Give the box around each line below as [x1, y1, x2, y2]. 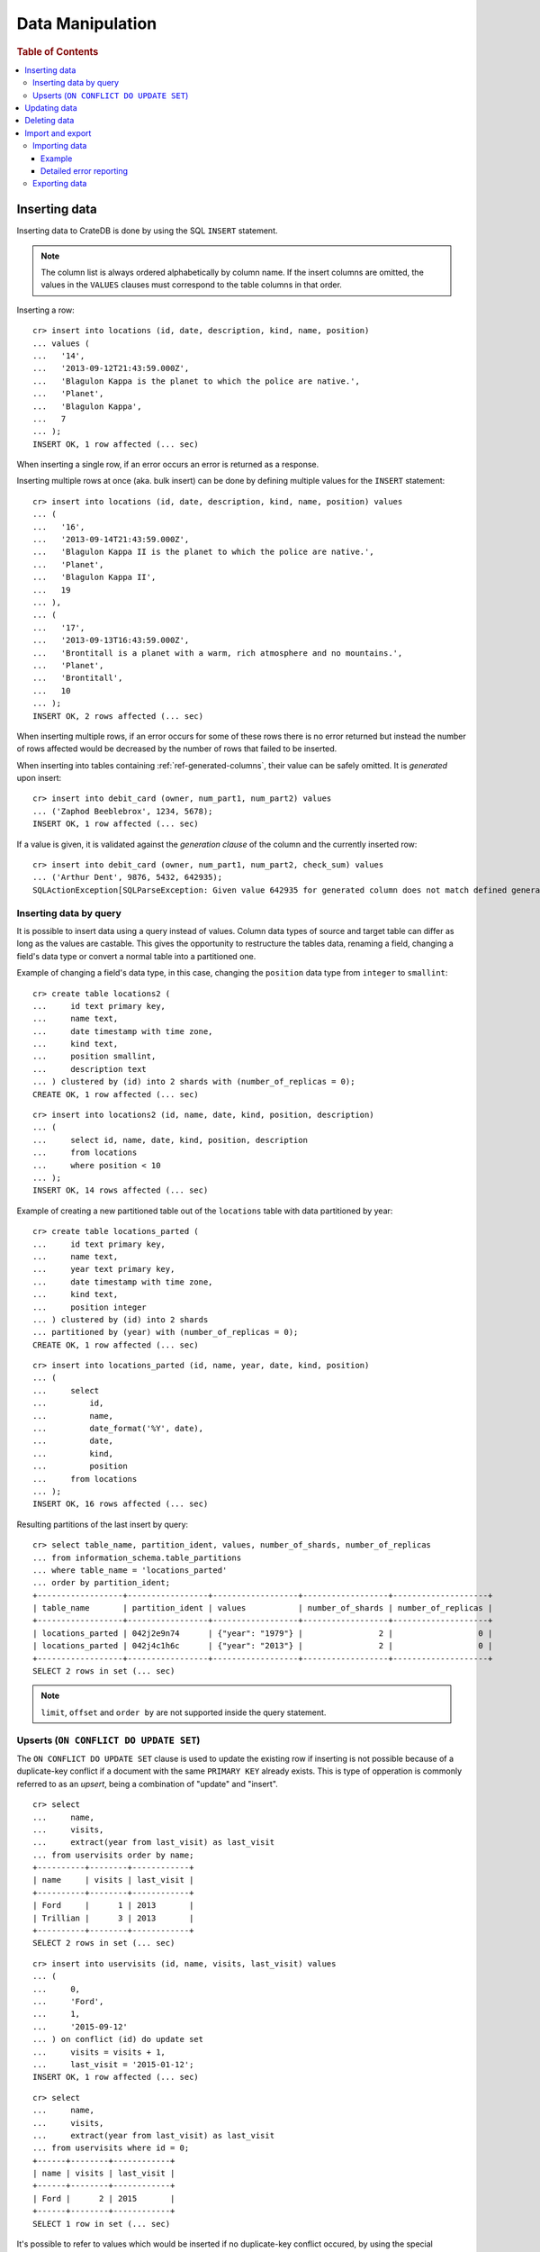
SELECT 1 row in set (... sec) [32, 2219, 171, 2229]
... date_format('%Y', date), [32, 1423, 204, 1434]
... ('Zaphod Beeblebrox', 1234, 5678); [32, 806, 213, 816]
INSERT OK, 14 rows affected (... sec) [32, 1185, 209, 1195]
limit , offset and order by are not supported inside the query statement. [40, 1707, 327, 1718]
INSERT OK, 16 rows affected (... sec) [32, 1499, 209, 1509]
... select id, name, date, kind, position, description [32, 1135, 308, 1145]
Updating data [24, 102, 78, 113]
